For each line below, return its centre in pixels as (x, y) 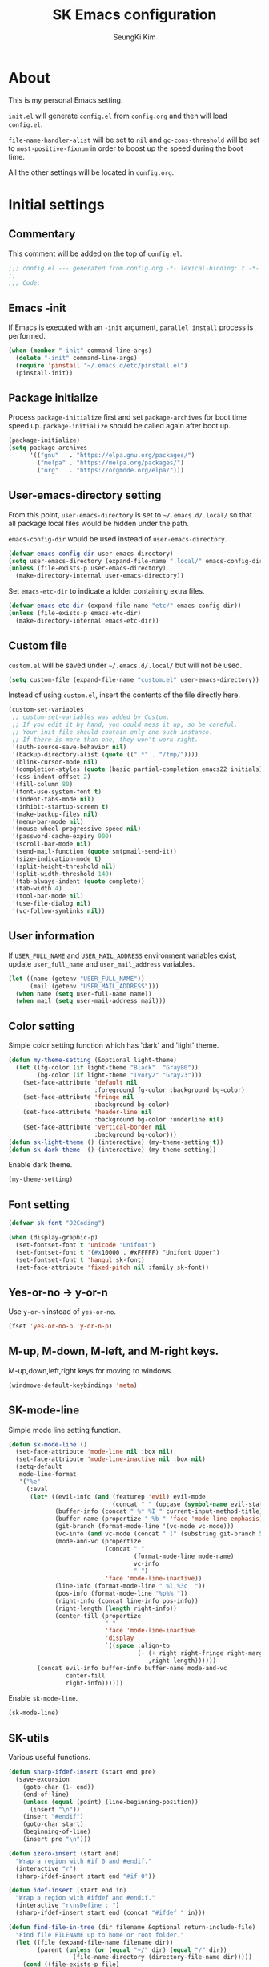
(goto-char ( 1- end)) (58, 1787)
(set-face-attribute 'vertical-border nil (94, 1127)
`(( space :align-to (138, 1646)
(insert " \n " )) (55, 1809)
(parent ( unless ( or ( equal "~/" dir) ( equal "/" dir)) (132, 1950)
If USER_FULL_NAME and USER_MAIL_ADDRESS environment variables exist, (123, 955)
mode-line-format (48, 1474)
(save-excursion (42, 1779)
